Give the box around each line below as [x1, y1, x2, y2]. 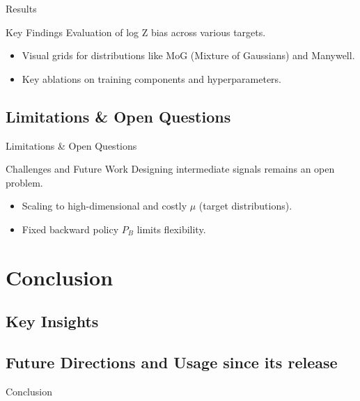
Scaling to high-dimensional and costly [22, 198, 187, 213]
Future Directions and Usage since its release [6, 352, 338, 373]
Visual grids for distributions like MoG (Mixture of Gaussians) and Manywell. [22, 48, 355, 63]
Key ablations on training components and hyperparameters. [22, 71, 281, 86]
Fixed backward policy [22, 221, 119, 236]
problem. [6, 175, 43, 189]
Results [6, 1, 37, 15]
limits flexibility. [136, 221, 206, 236]
